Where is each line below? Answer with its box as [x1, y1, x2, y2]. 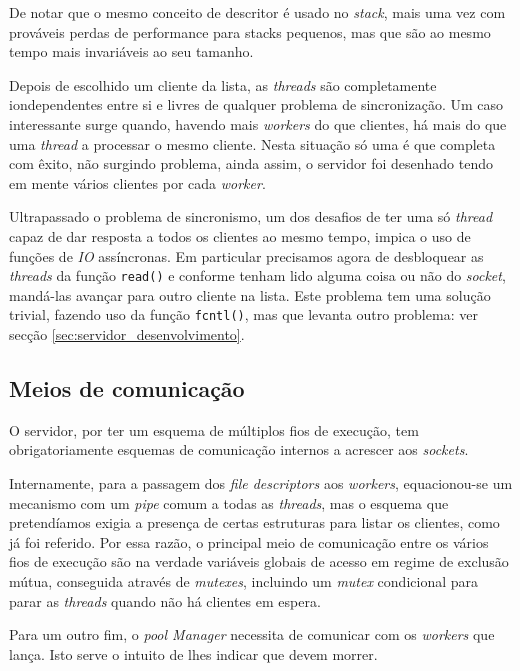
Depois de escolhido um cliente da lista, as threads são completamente [9, 74, 437, 95]
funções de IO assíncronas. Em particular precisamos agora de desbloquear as [9, 245, 484, 266]
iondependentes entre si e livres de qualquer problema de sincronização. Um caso [9, 94, 504, 115]
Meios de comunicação [9, 373, 245, 404]
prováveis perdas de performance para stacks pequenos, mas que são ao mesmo [9, 21, 491, 42]
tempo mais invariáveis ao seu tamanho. [9, 41, 254, 62]
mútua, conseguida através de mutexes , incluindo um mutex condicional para [9, 570, 479, 591]
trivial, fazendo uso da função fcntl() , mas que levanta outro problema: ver [9, 304, 478, 325]
